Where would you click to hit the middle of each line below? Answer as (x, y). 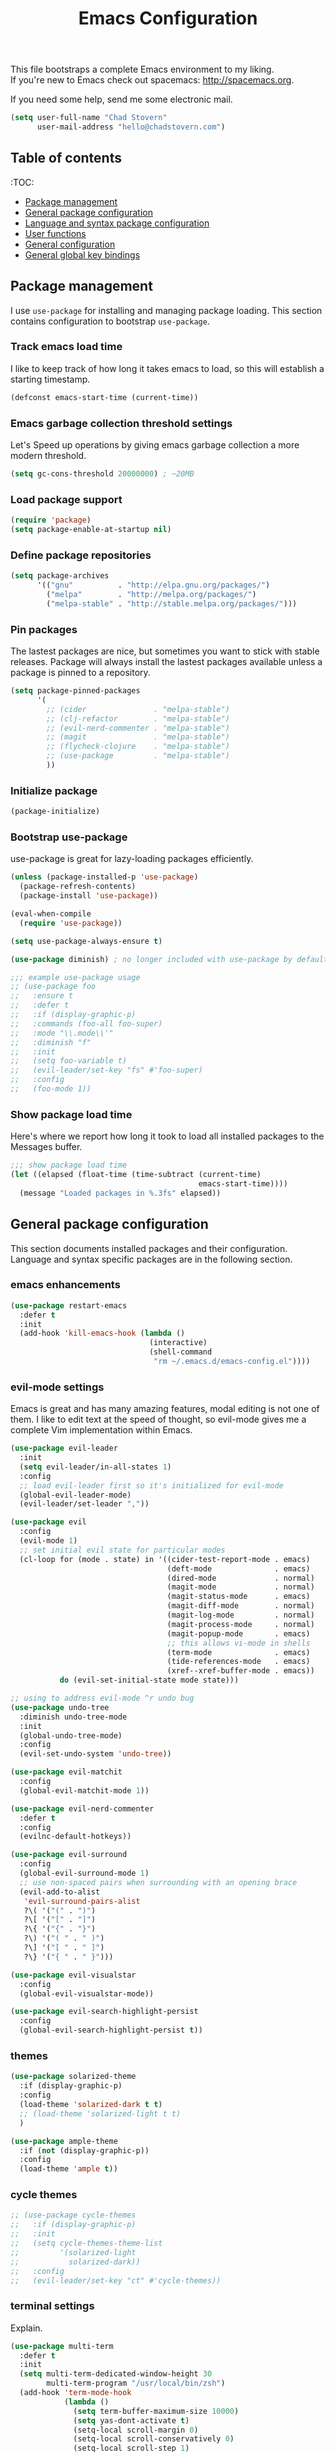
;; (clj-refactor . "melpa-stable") (138, 718)
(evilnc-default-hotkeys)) (75, 1837)
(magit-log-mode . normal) (240, 1615)
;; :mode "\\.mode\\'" (62, 1033)
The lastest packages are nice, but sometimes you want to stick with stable (165, 651)
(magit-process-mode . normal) (240, 1624)
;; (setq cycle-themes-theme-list (86, 2243)
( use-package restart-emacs (69, 1305)
